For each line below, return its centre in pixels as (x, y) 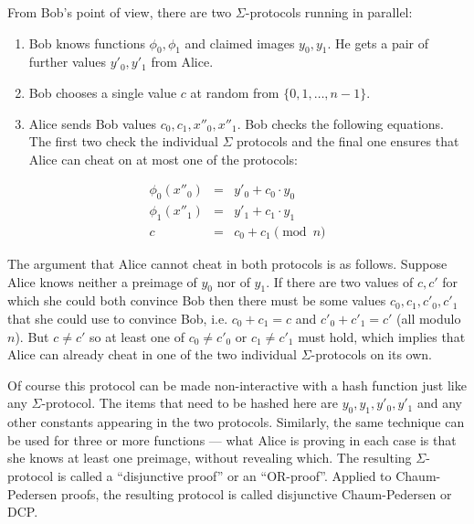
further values (67, 62)
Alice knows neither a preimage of (102, 281)
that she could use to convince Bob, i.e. (118, 319)
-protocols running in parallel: (329, 12)
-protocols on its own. (371, 354)
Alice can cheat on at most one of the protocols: (163, 159)
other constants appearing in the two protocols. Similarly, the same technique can (236, 422)
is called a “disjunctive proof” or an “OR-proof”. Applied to (224, 475)
